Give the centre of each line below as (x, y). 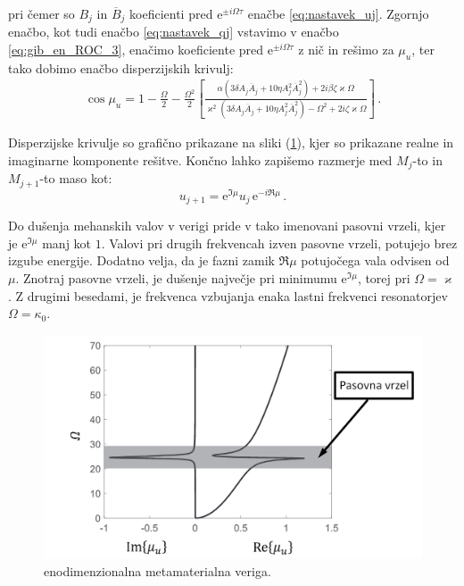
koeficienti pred (171, 13)
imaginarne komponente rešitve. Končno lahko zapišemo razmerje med (200, 159)
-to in (427, 159)
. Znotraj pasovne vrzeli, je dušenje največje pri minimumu (176, 277)
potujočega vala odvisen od (375, 260)
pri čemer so (41, 13)
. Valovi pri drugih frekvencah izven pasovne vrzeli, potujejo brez (279, 243)
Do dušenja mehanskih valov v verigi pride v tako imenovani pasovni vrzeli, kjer (227, 226)
